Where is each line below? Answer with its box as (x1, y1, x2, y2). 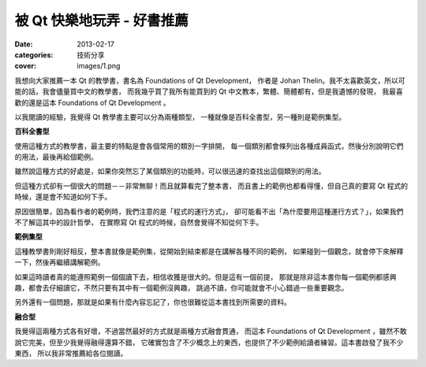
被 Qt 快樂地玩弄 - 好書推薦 (14, 12, 189, 29)
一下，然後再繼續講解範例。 (14, 258, 105, 267)
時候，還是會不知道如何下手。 (14, 192, 112, 202)
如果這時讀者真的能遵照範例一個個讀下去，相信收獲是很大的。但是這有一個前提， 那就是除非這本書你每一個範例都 (14, 272, 383, 281)
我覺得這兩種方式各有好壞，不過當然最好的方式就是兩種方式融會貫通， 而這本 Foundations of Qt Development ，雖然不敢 (14, 327, 407, 336)
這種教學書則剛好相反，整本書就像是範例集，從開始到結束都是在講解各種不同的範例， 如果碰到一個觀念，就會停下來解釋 (14, 247, 404, 256)
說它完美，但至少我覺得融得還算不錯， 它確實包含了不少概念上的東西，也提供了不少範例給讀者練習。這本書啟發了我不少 (14, 337, 404, 347)
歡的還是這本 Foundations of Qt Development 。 (14, 98, 171, 107)
